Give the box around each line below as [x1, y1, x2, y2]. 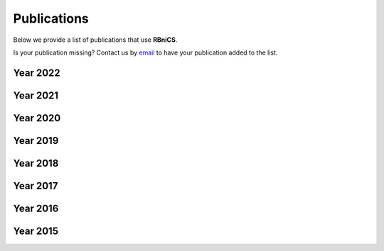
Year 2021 [13, 89, 59, 101]
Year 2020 [13, 112, 61, 124]
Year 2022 [13, 67, 60, 79]
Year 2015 [13, 225, 58, 237]
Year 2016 [13, 202, 59, 214]
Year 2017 [13, 179, 58, 191]
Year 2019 [13, 135, 59, 147]
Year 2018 [13, 157, 59, 169]
